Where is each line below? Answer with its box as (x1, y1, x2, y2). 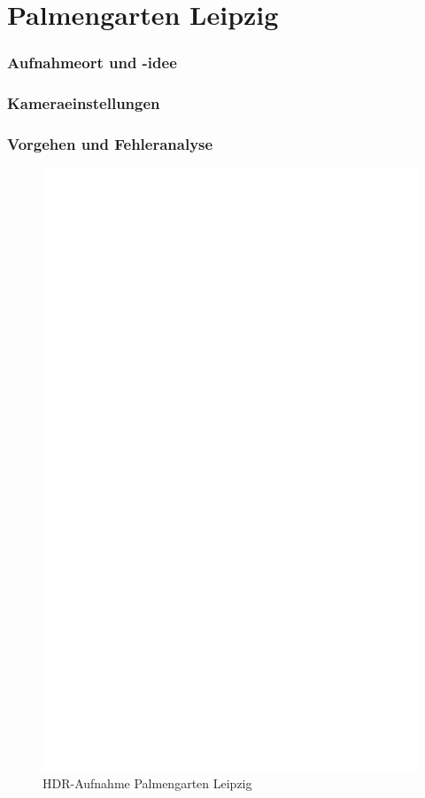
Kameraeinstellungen (7, 92, 160, 114)
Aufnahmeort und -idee (7, 51, 177, 74)
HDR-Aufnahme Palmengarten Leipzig (42, 774, 252, 793)
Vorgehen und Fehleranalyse (7, 132, 213, 154)
